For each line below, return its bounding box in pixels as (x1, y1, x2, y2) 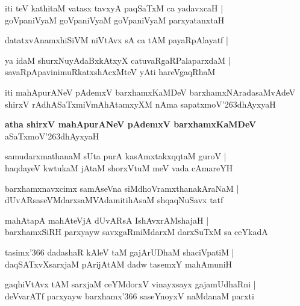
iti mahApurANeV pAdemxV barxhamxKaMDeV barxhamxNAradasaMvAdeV (5, 85, 296, 98)
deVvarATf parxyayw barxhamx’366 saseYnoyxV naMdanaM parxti (5, 289, 254, 302)
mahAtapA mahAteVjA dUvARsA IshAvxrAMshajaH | (5, 213, 209, 226)
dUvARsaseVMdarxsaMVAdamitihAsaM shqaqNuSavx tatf (5, 194, 223, 206)
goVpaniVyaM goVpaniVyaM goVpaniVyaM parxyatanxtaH (5, 13, 225, 26)
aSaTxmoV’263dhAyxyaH (5, 129, 99, 142)
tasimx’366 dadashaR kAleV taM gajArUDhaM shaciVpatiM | (5, 245, 234, 258)
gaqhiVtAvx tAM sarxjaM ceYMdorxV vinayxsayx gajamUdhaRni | (5, 278, 256, 290)
